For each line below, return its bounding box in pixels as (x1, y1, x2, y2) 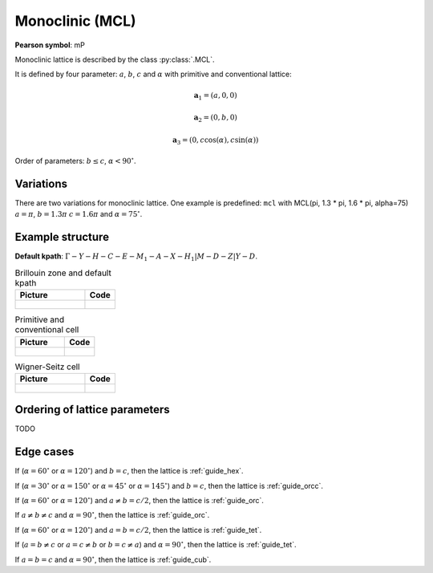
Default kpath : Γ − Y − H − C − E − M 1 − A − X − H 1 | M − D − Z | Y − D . (14, 251, 258, 263)
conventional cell (14, 324, 79, 335)
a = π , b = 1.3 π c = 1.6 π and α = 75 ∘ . (14, 209, 143, 219)
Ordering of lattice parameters (14, 403, 170, 417)
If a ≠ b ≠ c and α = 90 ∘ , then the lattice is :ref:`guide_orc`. (14, 510, 210, 520)
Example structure (14, 230, 110, 244)
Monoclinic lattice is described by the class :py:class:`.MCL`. (14, 55, 216, 64)
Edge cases (14, 445, 75, 459)
